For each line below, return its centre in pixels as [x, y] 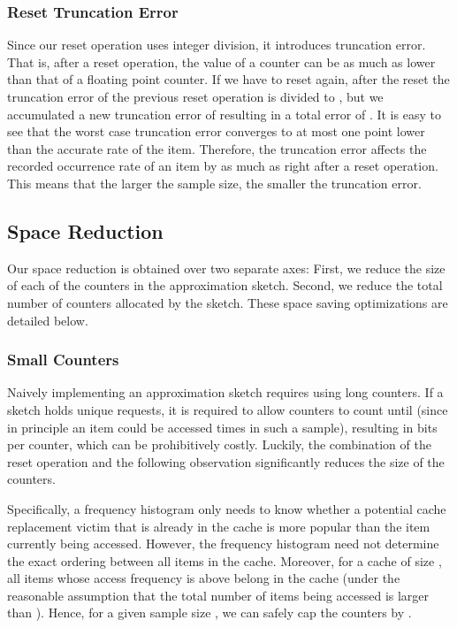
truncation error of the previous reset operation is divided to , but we [195, 96]
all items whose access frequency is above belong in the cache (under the [204, 578]
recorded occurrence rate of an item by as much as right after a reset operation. [223, 166]
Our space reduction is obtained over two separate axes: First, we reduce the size [226, 268]
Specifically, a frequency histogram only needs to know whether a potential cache [227, 508]
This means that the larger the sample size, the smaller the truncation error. [214, 183]
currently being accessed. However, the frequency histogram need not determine [223, 544]
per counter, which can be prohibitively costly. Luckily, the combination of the [219, 444]
